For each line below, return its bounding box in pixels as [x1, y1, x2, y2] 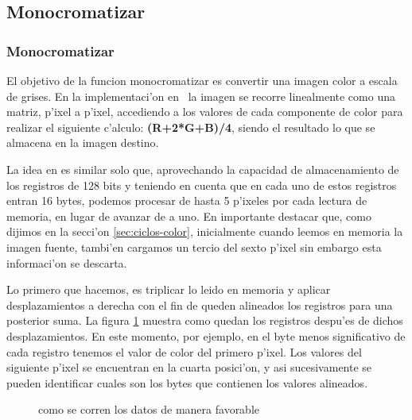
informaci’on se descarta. [6, 254, 127, 271]
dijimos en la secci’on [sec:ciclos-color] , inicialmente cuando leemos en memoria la [6, 223, 403, 240]
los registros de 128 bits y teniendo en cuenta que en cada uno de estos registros [6, 176, 397, 193]
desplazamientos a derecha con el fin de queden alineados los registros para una [6, 296, 393, 313]
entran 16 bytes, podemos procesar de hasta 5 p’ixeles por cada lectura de [6, 192, 367, 209]
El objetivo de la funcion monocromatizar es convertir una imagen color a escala [6, 72, 398, 88]
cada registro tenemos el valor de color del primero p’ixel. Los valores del [6, 343, 362, 360]
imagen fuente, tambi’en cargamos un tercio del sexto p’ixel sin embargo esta [6, 238, 382, 255]
